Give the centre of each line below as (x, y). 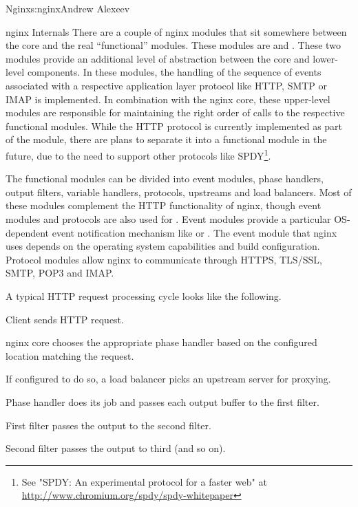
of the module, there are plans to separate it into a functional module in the (166, 139)
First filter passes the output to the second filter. (108, 425)
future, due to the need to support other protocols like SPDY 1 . (138, 154)
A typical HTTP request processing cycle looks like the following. (144, 295)
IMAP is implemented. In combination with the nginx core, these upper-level (168, 99)
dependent (28, 232)
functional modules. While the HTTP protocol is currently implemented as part (174, 126)
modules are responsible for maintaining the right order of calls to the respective (175, 112)
